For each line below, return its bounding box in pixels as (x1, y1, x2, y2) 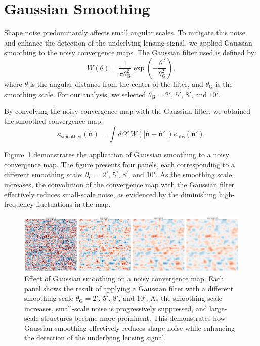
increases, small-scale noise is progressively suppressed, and (24, 302, 207, 313)
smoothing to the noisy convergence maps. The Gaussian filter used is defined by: (4, 47, 256, 58)
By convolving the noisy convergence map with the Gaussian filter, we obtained (4, 106, 251, 116)
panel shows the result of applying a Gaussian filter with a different (24, 283, 234, 293)
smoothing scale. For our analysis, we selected (4, 89, 146, 99)
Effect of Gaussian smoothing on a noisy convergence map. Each (24, 273, 224, 283)
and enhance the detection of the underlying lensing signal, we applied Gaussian (4, 37, 252, 48)
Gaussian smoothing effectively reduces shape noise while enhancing (24, 322, 235, 333)
